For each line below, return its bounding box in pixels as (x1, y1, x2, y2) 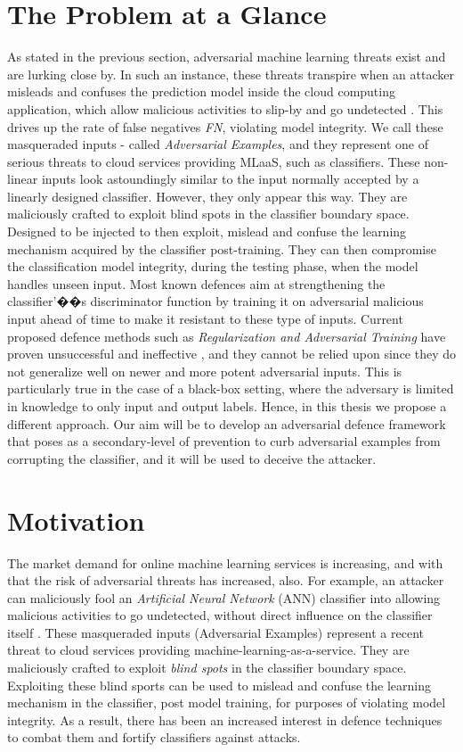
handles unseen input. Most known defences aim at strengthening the (7, 274, 386, 293)
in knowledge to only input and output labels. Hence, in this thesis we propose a (7, 397, 447, 415)
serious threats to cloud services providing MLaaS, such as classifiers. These (7, 152, 420, 170)
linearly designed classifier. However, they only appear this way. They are (7, 186, 408, 205)
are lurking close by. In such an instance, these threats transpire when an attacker (7, 64, 454, 83)
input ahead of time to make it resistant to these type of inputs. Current (7, 310, 403, 328)
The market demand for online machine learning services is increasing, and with (7, 553, 443, 572)
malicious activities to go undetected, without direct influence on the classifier (7, 606, 433, 624)
